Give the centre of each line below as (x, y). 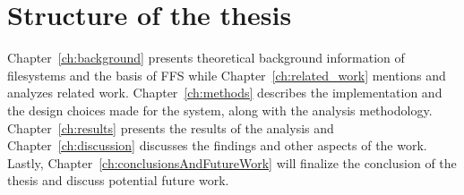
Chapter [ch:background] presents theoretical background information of (206, 58)
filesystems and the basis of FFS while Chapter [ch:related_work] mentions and (227, 75)
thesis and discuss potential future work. (118, 180)
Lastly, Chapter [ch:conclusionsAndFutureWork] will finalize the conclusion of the (232, 162)
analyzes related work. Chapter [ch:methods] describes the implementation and (225, 93)
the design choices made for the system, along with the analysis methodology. (220, 110)
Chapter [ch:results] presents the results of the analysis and (171, 127)
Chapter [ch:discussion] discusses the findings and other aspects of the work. (217, 145)
